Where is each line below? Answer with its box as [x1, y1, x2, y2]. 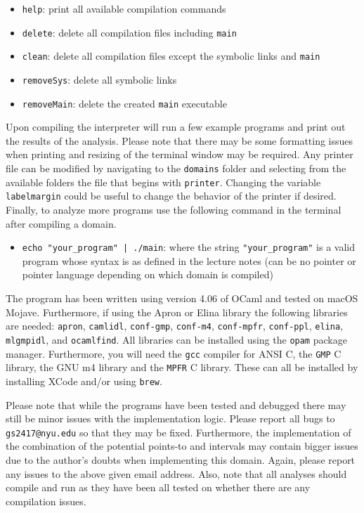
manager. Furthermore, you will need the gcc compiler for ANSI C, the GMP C [6, 346, 342, 361]
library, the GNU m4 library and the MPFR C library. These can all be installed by [6, 360, 358, 375]
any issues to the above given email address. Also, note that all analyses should [6, 466, 347, 481]
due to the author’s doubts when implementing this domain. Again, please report [6, 452, 356, 467]
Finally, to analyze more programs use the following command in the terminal [6, 202, 342, 217]
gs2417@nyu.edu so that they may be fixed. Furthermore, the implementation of [6, 424, 351, 439]
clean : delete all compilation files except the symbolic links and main [22, 48, 320, 63]
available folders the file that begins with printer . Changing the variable [6, 174, 321, 189]
